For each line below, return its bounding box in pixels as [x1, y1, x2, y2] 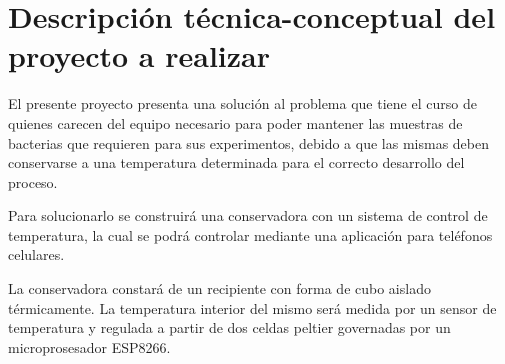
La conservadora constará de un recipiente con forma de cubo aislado [8, 278, 431, 299]
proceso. [8, 171, 58, 192]
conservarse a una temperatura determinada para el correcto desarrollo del [8, 152, 465, 173]
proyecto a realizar [8, 35, 271, 76]
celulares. [8, 244, 65, 265]
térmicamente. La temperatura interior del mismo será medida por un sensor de [8, 297, 497, 318]
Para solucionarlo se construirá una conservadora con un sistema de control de [8, 205, 488, 226]
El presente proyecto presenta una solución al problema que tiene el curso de [8, 93, 477, 114]
